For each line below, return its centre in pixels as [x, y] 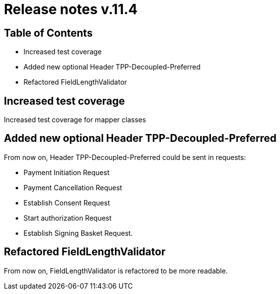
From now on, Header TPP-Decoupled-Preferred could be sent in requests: [125, 157]
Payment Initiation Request [67, 172]
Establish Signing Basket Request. [78, 233]
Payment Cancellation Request [73, 187]
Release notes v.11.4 [71, 9]
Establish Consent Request [67, 203]
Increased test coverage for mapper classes [75, 120]
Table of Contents [48, 33]
